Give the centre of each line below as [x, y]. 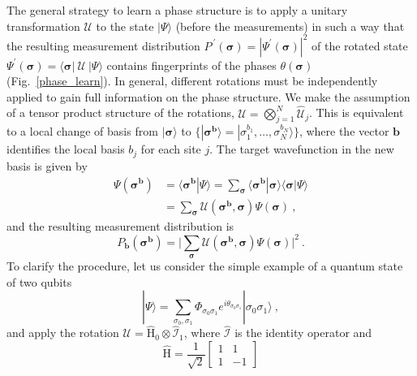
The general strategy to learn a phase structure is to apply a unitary [177, 10]
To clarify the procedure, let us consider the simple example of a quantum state [205, 266]
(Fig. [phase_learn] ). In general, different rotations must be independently [192, 81]
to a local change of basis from [82, 131]
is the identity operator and [303, 333]
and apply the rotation [63, 333]
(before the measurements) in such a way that [290, 26]
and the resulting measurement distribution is [120, 225]
